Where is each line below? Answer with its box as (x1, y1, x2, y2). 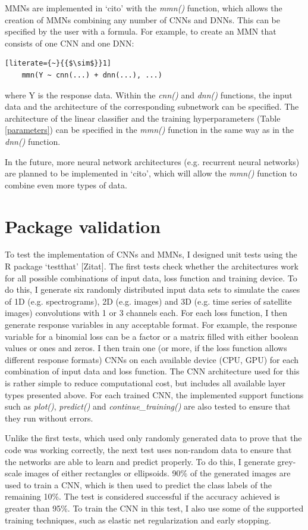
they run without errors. (5, 411, 93, 424)
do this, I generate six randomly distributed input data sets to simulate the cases (5, 283, 300, 296)
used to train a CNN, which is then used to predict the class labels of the (5, 478, 272, 491)
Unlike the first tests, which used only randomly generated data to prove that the (5, 432, 302, 444)
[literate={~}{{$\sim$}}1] (5, 59, 111, 68)
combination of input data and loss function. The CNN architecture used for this (5, 365, 300, 377)
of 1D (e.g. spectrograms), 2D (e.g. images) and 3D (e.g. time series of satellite (5, 295, 292, 307)
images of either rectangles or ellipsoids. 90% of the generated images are (24, 467, 291, 479)
